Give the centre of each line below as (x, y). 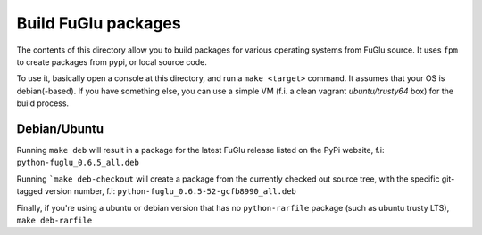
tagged (30, 191)
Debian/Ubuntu (60, 129)
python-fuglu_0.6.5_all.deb (78, 163)
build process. (43, 103)
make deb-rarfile (54, 220)
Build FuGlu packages (99, 23)
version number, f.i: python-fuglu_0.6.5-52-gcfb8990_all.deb (170, 191)
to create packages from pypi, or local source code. (112, 61)
